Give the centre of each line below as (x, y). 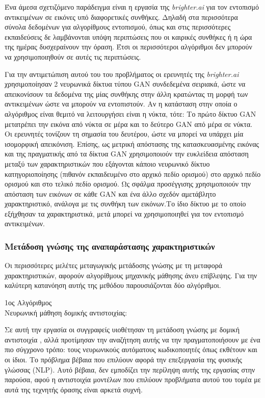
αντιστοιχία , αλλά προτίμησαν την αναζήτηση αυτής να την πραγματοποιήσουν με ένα (132, 339)
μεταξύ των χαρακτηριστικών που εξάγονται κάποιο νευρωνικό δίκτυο (107, 163)
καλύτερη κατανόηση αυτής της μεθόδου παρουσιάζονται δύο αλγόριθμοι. (113, 285)
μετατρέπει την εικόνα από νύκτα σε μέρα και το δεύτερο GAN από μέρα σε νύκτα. (129, 124)
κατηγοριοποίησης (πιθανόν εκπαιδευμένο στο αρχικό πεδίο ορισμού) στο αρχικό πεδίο (133, 174)
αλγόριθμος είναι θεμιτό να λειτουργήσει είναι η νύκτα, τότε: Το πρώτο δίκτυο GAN (130, 113)
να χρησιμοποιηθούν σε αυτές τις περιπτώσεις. (73, 56)
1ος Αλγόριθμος (28, 302)
